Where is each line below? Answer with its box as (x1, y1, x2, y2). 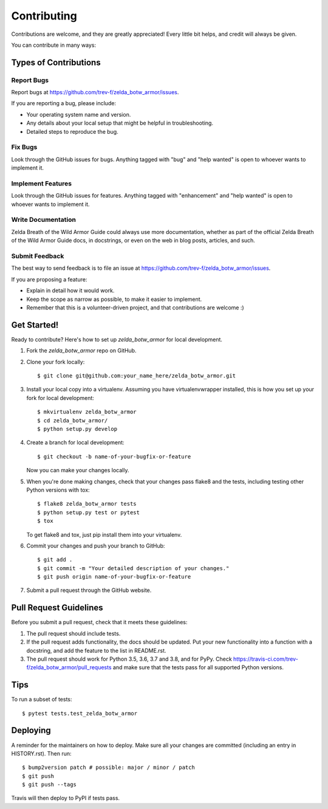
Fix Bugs (11, 143, 38, 151)
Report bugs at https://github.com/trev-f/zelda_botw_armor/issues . (11, 89, 179, 96)
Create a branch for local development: (26, 439, 125, 446)
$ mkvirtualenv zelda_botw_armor (37, 408, 137, 416)
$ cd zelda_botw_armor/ (37, 417, 108, 424)
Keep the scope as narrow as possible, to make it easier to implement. (26, 295, 202, 303)
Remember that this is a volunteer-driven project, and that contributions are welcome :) (26, 304, 244, 311)
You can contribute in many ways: (11, 41, 97, 49)
